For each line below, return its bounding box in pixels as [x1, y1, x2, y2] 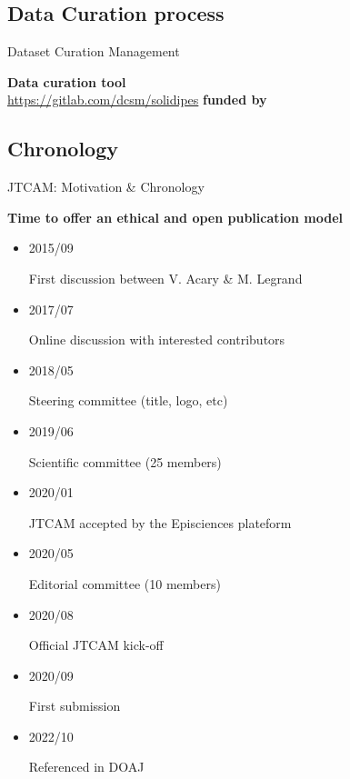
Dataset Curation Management [7, 42, 180, 61]
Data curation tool [7, 72, 126, 91]
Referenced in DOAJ [28, 757, 145, 776]
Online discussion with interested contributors [28, 330, 285, 349]
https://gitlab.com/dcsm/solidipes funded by [7, 90, 267, 109]
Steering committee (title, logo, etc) [28, 391, 228, 410]
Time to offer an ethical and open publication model [7, 207, 344, 226]
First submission [28, 696, 121, 715]
